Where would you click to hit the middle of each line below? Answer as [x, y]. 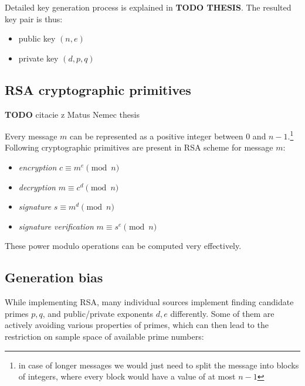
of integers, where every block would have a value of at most [127, 376]
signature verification [56, 226]
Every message [31, 136]
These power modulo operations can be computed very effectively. [123, 246]
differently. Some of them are [222, 313]
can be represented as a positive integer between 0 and [168, 136]
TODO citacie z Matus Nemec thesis [72, 114]
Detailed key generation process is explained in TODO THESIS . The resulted [148, 7]
